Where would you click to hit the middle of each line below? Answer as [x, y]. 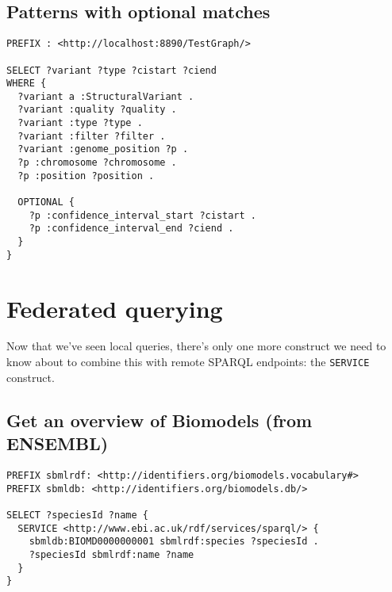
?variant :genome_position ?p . [103, 149]
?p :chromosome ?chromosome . [97, 163]
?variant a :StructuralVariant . [106, 96]
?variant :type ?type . [80, 123]
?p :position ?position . [86, 176]
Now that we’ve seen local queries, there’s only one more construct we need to [196, 346]
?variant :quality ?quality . [97, 110]
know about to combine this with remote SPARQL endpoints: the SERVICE [188, 362]
